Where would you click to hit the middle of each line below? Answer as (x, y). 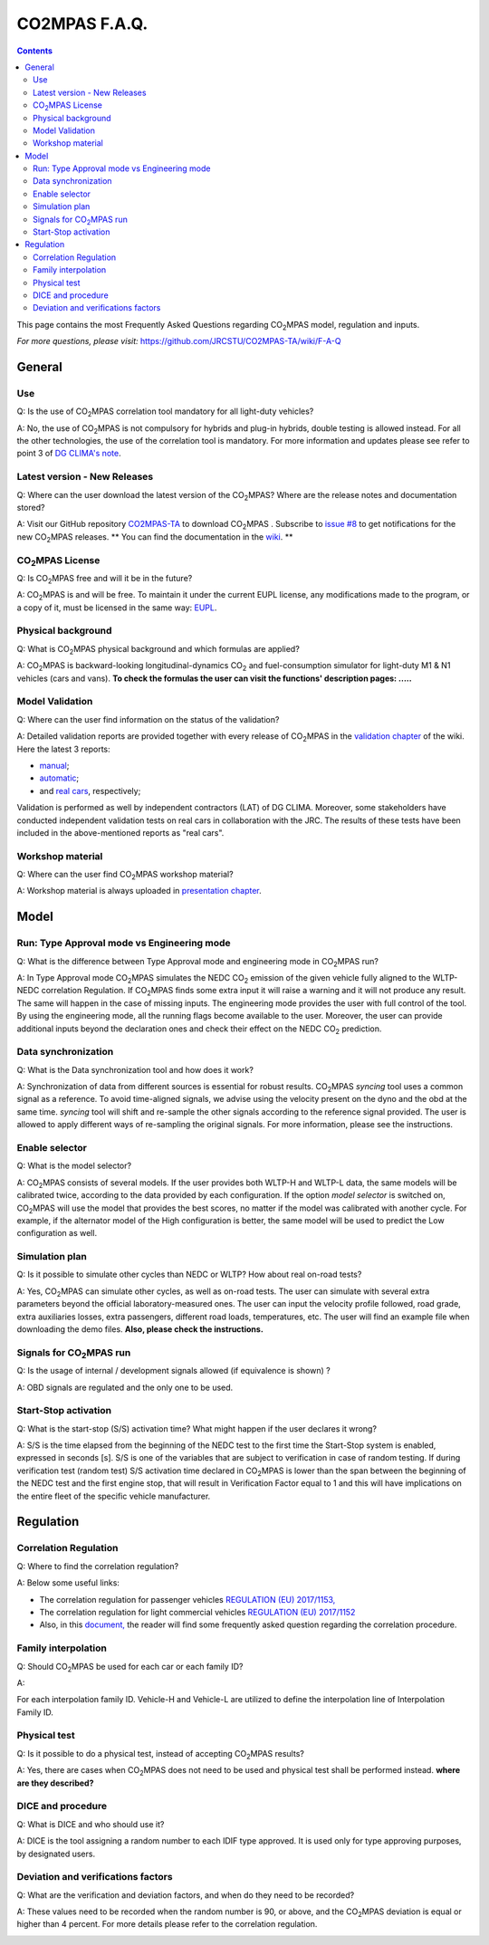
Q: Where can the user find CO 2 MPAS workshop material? (125, 876)
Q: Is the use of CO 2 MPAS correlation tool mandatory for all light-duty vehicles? (165, 412)
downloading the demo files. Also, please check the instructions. (140, 1329)
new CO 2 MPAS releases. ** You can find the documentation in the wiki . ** (155, 537)
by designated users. (56, 1854)
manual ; (54, 765)
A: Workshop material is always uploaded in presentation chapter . (139, 891)
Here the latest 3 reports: (63, 749)
